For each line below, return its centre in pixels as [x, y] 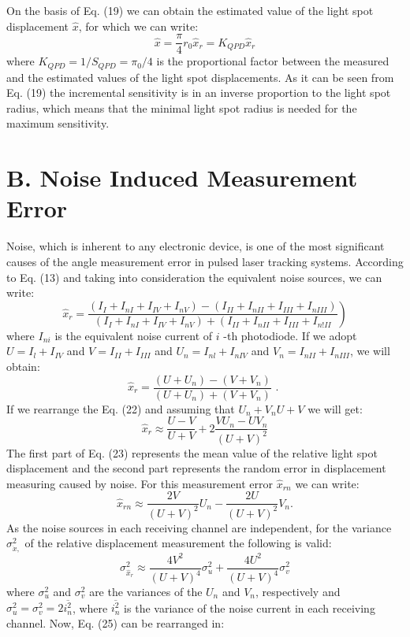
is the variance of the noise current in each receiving [250, 607]
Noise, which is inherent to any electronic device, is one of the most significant [196, 246]
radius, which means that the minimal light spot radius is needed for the [182, 107]
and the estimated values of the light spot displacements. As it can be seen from [200, 77]
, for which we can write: [138, 26]
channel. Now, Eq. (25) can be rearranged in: [116, 622]
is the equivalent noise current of [134, 335]
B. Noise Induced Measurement [182, 178]
